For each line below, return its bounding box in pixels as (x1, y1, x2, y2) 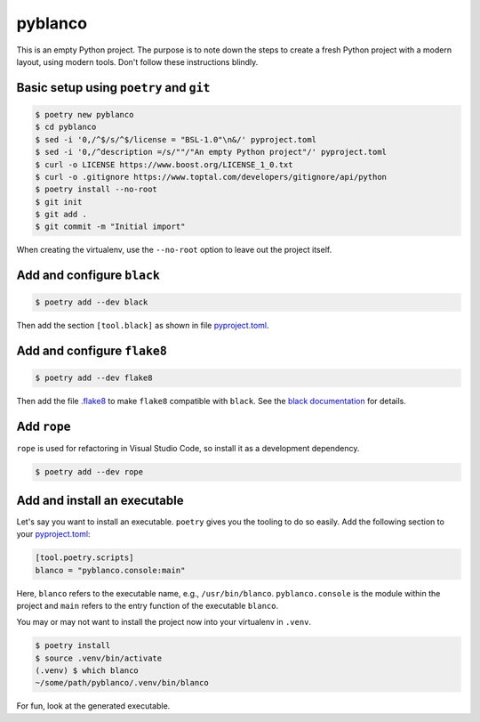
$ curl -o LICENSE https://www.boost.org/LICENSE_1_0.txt (35, 159, 293, 169)
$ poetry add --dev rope (35, 467, 144, 477)
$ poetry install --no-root (35, 184, 157, 195)
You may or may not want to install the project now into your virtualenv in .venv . (16, 617, 311, 628)
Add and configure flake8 (16, 344, 168, 359)
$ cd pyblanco (35, 122, 97, 133)
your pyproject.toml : (16, 529, 91, 539)
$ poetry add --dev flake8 (35, 373, 153, 383)
